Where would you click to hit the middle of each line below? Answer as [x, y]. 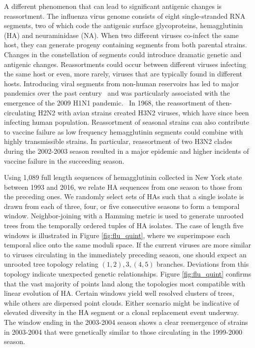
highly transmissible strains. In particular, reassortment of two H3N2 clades [118, 141]
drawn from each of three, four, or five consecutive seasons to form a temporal [122, 206]
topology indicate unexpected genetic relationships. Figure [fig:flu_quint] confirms [128, 274]
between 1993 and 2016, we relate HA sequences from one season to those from [123, 187]
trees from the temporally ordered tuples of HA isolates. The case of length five [124, 226]
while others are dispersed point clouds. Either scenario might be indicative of [122, 302]
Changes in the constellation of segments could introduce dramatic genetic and [123, 54]
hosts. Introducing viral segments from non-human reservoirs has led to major [122, 83]
